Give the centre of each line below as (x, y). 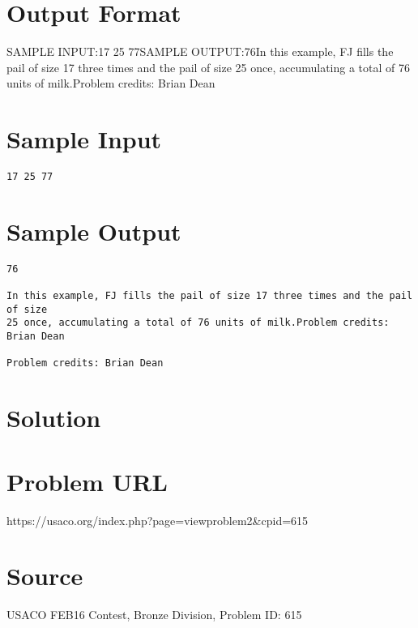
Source (45, 576)
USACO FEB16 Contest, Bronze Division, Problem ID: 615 (154, 615)
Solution (54, 418)
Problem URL (87, 481)
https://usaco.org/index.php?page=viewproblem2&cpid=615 (158, 520)
